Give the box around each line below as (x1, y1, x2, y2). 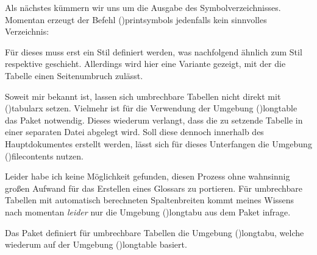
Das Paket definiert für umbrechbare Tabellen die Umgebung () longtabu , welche (5, 226, 304, 239)
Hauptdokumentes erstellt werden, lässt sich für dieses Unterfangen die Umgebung (5, 137, 312, 150)
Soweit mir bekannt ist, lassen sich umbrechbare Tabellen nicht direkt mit (5, 89, 281, 102)
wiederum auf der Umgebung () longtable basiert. (5, 238, 187, 251)
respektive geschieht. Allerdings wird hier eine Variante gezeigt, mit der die (5, 57, 286, 70)
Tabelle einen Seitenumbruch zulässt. (5, 69, 143, 82)
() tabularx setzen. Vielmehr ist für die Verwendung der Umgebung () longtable (5, 102, 297, 114)
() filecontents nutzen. (5, 149, 84, 162)
